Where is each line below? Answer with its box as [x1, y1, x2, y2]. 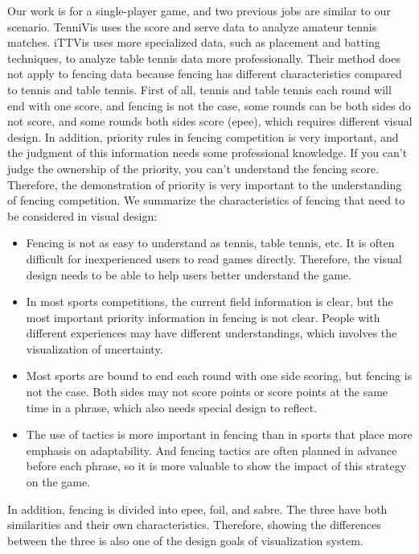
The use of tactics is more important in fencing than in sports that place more [26, 426, 413, 443]
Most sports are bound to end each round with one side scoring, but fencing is [26, 367, 413, 384]
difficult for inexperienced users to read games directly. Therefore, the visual [26, 250, 402, 267]
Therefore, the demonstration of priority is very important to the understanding [7, 176, 402, 192]
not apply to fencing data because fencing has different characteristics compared [7, 65, 402, 82]
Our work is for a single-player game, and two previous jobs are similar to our [7, 2, 391, 19]
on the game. [26, 473, 91, 490]
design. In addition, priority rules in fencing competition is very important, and [7, 128, 399, 145]
